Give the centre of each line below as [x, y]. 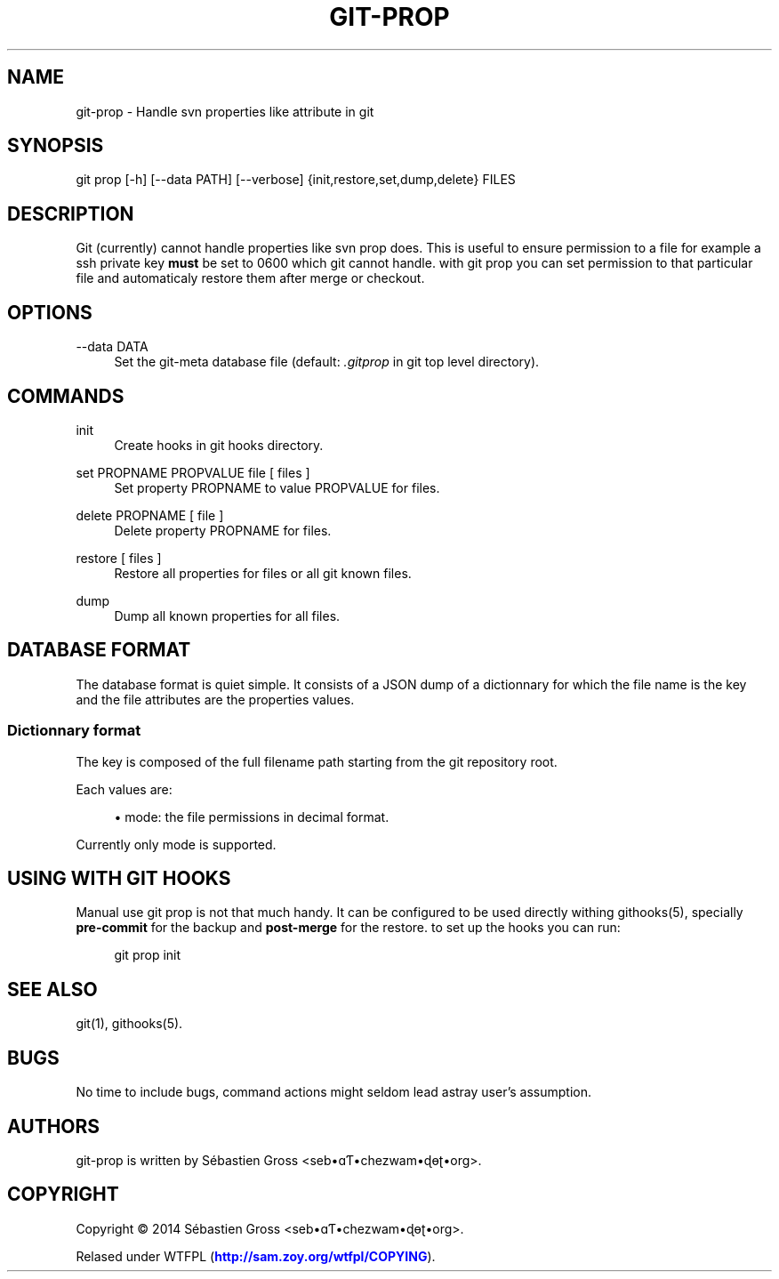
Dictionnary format [74, 731]
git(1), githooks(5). [129, 1024]
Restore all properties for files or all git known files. [263, 573]
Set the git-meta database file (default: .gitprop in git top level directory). [327, 362]
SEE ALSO [52, 989]
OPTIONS [50, 312]
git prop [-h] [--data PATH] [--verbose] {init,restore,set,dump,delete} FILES [296, 180]
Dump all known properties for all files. [227, 615]
